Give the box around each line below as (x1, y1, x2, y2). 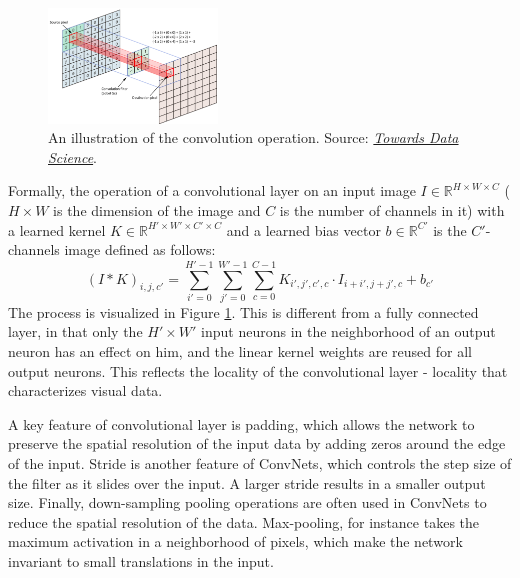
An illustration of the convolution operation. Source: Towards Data (48, 127, 459, 148)
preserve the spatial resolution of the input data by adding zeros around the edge (8, 433, 506, 454)
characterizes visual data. (8, 380, 163, 401)
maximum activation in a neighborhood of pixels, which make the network (8, 531, 463, 552)
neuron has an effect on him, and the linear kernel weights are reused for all (8, 341, 473, 362)
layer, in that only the (8, 321, 143, 342)
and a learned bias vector (226, 219, 381, 240)
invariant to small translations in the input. (8, 550, 274, 571)
